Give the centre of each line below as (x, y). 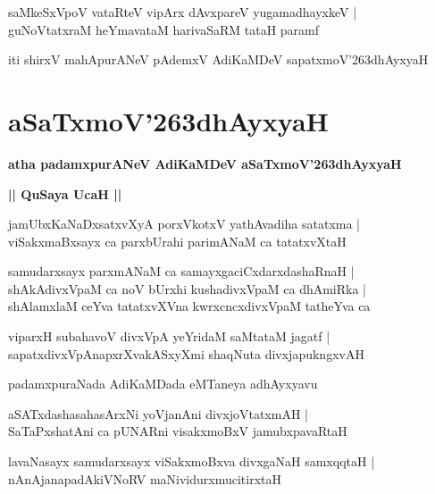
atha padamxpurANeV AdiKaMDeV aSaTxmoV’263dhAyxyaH (205, 163)
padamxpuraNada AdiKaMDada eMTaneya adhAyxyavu (163, 384)
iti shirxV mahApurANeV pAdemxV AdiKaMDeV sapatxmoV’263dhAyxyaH (218, 59)
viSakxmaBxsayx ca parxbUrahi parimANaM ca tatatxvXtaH (177, 241)
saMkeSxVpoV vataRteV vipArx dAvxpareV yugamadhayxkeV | (183, 12)
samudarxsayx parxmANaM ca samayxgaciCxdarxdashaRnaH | (181, 271)
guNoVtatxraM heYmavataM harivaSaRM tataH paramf (164, 29)
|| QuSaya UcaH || (65, 193)
